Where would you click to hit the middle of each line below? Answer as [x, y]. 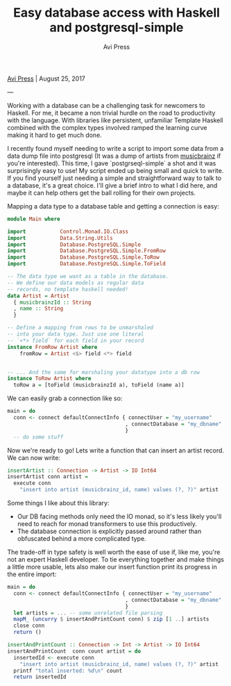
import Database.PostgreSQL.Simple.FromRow [87, 251]
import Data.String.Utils [60, 238]
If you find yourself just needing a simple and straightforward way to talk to [114, 178]
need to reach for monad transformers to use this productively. [107, 524]
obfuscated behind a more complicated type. [82, 539]
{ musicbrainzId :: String [52, 302]
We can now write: [34, 457]
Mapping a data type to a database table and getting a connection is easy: [113, 206]
